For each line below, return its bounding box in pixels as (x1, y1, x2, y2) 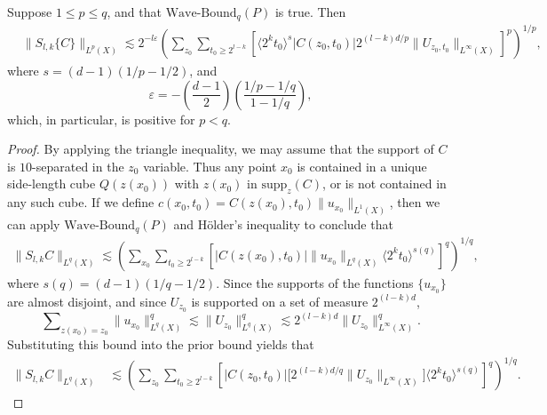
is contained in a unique (297, 156, 427, 175)
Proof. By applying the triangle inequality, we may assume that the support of (7, 140, 434, 158)
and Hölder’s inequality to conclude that (173, 215, 393, 234)
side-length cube (7, 174, 96, 193)
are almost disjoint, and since (7, 291, 167, 310)
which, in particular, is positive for (7, 109, 195, 128)
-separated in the (32, 156, 124, 175)
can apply (7, 215, 60, 234)
